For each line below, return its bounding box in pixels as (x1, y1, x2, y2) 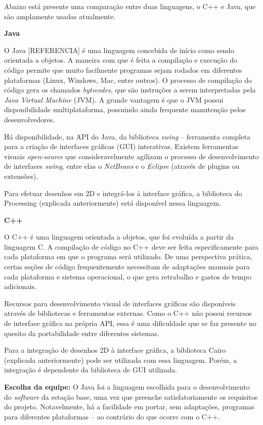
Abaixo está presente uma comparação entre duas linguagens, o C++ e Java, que (4, 1, 256, 11)
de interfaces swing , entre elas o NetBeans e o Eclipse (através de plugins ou (4, 161, 240, 171)
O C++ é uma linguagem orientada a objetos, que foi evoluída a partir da (4, 231, 234, 242)
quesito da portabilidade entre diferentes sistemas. (4, 327, 159, 338)
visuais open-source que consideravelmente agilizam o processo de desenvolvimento (4, 151, 259, 161)
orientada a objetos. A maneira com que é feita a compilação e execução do (4, 55, 237, 65)
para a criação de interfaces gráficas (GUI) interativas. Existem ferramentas (4, 141, 239, 152)
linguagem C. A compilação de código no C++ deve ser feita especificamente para (4, 241, 259, 252)
